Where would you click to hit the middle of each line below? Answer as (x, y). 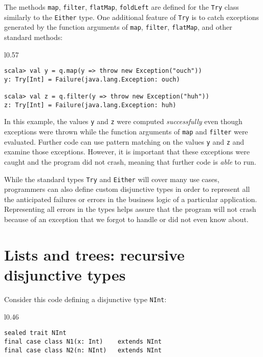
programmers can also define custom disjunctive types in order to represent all (127, 189)
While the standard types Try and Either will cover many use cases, (112, 179)
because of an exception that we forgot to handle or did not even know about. (126, 219)
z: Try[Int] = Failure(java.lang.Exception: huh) (90, 105)
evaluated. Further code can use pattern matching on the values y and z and (124, 141)
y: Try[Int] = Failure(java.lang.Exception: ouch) (92, 79)
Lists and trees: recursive (94, 254)
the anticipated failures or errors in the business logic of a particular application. (131, 199)
